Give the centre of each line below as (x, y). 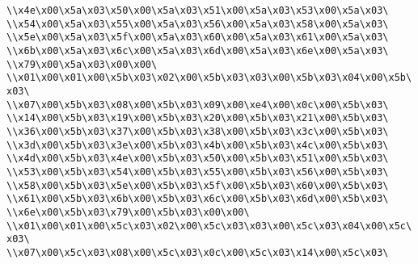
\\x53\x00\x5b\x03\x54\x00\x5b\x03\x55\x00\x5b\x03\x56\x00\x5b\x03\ (198, 172)
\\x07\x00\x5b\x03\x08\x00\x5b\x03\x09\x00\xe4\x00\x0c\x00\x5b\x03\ (198, 105)
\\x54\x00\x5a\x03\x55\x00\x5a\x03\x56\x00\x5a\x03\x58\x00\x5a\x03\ (198, 24)
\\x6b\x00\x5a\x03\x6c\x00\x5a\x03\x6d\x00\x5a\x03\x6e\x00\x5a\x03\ (198, 50)
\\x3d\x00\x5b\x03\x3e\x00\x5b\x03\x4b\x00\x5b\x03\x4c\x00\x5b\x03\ (198, 145)
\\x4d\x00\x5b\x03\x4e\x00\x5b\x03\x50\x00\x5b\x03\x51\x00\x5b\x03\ (198, 159)
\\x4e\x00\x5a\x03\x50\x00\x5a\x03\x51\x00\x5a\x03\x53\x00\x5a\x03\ (198, 10)
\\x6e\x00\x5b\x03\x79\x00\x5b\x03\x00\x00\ (128, 212)
